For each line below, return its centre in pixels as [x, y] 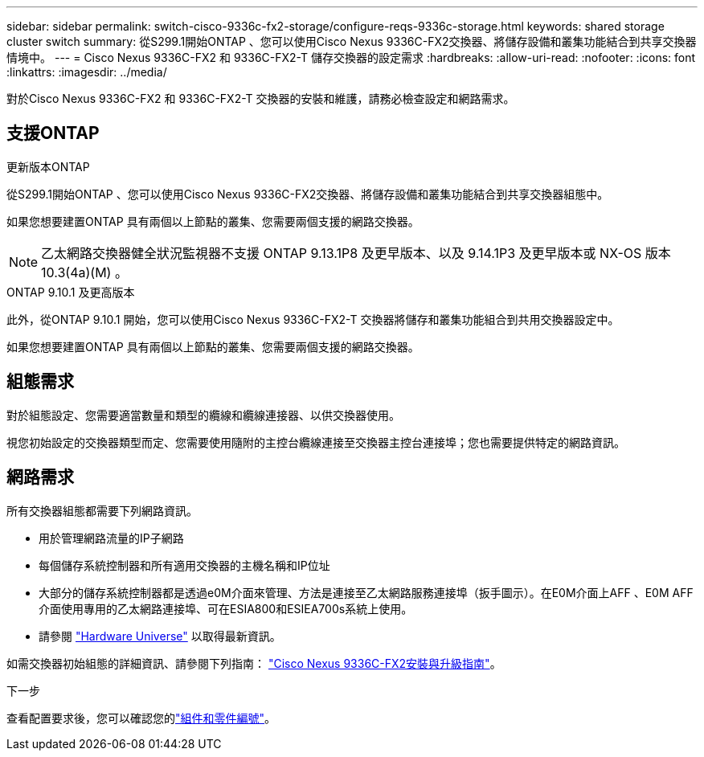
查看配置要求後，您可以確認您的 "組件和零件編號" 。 [141, 718]
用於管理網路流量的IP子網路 [111, 538]
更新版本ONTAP [48, 166]
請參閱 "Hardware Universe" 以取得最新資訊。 [160, 636]
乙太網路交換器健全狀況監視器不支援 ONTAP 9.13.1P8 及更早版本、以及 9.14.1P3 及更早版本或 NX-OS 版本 [356, 253]
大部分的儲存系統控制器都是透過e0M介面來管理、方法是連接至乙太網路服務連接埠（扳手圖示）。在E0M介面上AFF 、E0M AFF [366, 592]
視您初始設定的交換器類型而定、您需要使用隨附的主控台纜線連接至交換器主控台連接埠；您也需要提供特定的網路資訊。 [316, 442]
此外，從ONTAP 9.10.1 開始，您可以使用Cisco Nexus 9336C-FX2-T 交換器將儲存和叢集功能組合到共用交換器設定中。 [313, 319]
